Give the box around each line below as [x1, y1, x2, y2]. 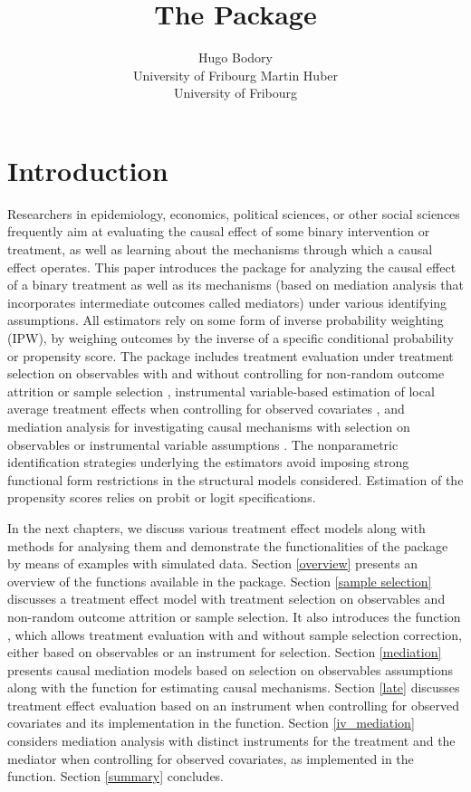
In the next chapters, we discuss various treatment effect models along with [7, 518, 426, 537]
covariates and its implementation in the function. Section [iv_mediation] [7, 713, 415, 732]
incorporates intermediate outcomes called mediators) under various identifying [7, 292, 447, 311]
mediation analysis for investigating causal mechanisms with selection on [7, 416, 410, 435]
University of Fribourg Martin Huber [132, 65, 339, 84]
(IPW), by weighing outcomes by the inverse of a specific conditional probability [7, 329, 454, 347]
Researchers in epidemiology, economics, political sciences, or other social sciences [7, 204, 460, 223]
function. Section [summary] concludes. [7, 767, 225, 786]
